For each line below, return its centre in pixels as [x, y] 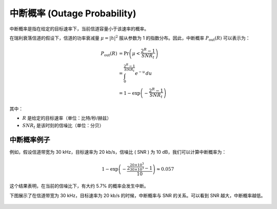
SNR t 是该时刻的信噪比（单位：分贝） [63, 126]
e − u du [144, 73]
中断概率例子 [30, 140]
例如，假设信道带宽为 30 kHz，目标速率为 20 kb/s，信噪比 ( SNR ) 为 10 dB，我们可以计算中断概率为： [118, 152]
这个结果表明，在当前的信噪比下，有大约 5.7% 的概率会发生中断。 [79, 186]
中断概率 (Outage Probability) [73, 13]
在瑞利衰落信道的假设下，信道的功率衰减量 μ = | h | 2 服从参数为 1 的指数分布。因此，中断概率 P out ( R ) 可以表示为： [130, 38]
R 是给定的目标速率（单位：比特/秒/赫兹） [67, 118]
